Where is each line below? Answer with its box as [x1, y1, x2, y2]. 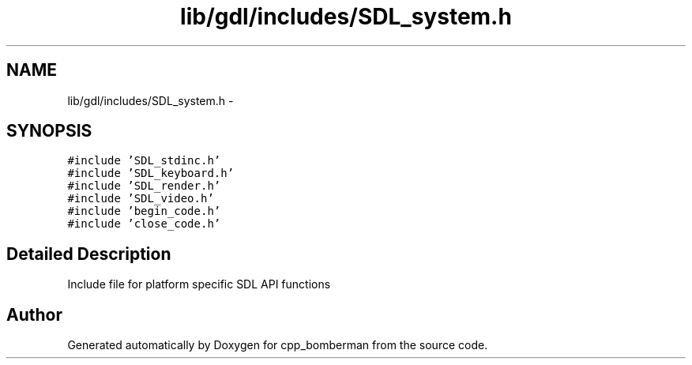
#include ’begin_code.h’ [67, 205, 221, 218]
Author [6, 304, 62, 325]
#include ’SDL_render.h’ [67, 179, 221, 193]
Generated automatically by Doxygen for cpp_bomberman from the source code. [67, 338, 488, 352]
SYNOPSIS [6, 121, 92, 141]
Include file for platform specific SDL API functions [67, 277, 331, 292]
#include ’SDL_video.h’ [67, 192, 214, 205]
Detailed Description [6, 243, 171, 264]
